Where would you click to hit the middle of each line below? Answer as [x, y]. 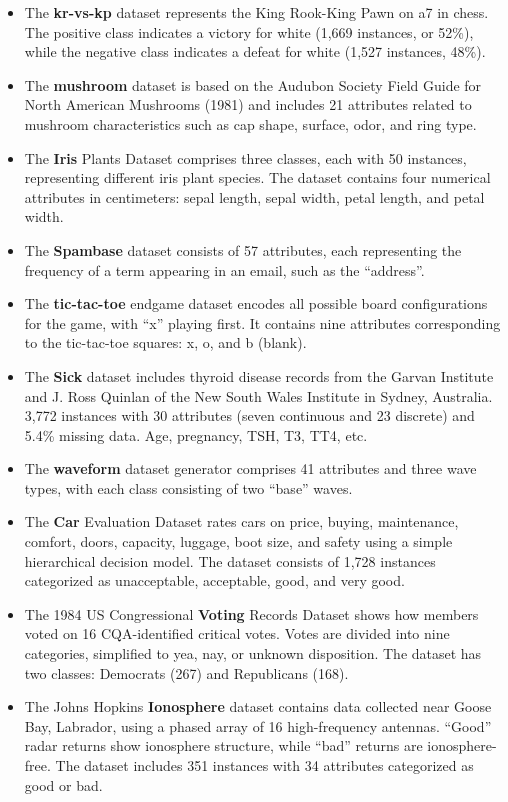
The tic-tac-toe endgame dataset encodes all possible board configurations [256, 303]
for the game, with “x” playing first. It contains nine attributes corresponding [262, 322]
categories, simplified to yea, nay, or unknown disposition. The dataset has [253, 653]
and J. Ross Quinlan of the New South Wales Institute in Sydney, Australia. [258, 395]
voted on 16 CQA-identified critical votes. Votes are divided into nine [237, 633]
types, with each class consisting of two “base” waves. [188, 487]
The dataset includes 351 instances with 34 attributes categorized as [264, 765]
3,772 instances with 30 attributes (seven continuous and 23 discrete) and [249, 415]
